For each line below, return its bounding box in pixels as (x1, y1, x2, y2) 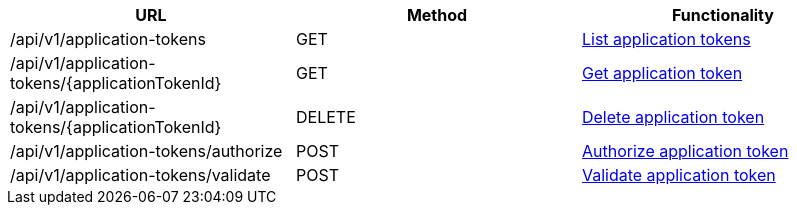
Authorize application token (581, 141, 789, 161)
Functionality (672, 5, 774, 25)
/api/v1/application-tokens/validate (10, 165, 271, 185)
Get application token (581, 63, 743, 83)
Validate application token (581, 165, 776, 185)
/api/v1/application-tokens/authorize (10, 141, 283, 161)
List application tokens (581, 29, 751, 49)
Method (406, 5, 468, 25)
